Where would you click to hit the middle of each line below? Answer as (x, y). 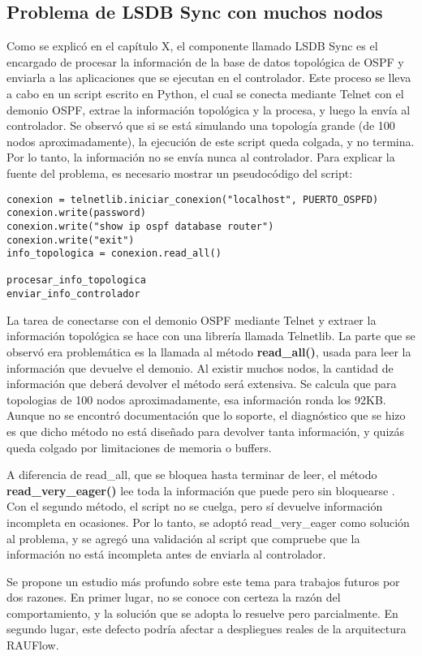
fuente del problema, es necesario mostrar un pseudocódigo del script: (180, 173)
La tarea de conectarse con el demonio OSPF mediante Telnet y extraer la (192, 319)
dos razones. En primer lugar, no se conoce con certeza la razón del (174, 597)
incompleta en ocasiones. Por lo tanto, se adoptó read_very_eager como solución (208, 522)
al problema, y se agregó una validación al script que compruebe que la (183, 538)
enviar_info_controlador (73, 294)
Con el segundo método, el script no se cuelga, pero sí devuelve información (195, 506)
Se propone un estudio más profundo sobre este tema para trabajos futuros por (203, 581)
